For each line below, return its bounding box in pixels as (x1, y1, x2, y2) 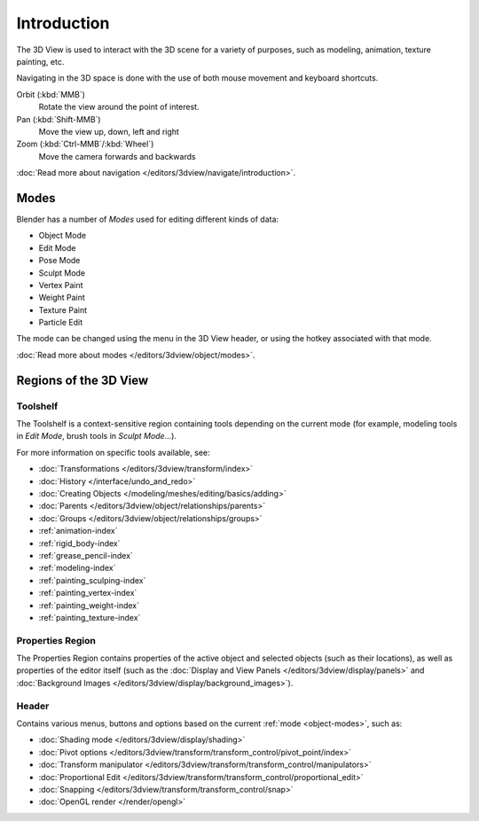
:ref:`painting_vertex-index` (38, 588, 137, 598)
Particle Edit (38, 317, 83, 328)
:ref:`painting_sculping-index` (38, 575, 146, 585)
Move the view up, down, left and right (38, 126, 179, 137)
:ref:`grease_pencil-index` (38, 550, 133, 560)
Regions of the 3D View (16, 372, 149, 387)
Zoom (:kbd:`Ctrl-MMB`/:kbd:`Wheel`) (16, 138, 154, 150)
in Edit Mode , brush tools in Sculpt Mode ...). (16, 431, 177, 442)
